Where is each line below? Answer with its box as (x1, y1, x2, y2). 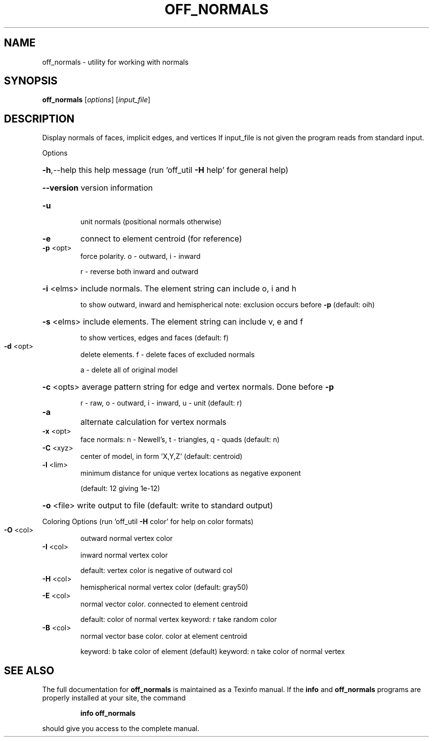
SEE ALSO (4, 664, 54, 677)
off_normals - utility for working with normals (42, 57, 189, 66)
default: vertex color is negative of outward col (80, 566, 233, 575)
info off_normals (80, 709, 136, 718)
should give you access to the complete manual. (42, 724, 200, 733)
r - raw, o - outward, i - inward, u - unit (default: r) (80, 399, 242, 408)
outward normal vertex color (80, 534, 173, 543)
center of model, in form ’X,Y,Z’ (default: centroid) (80, 452, 243, 461)
